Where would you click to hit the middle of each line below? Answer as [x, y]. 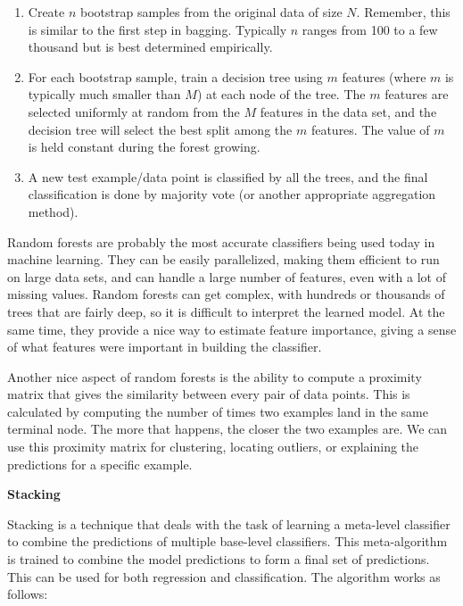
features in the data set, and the [348, 111]
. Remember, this [403, 12]
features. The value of [370, 129]
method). [53, 211]
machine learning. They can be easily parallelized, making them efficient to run [223, 259]
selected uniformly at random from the [134, 111]
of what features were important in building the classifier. [165, 347]
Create [46, 12]
